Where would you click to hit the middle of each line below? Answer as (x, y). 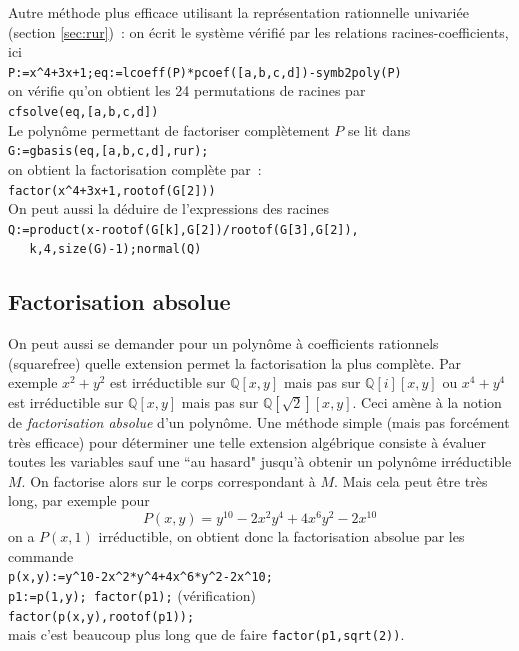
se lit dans (379, 129)
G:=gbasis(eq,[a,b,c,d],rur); (108, 151)
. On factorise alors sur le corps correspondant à (168, 480)
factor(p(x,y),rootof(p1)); (101, 616)
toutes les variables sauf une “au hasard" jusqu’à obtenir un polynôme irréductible (260, 461)
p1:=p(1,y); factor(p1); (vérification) (132, 594)
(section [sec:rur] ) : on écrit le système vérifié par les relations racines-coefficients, (258, 31)
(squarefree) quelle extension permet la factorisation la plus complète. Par (234, 362)
